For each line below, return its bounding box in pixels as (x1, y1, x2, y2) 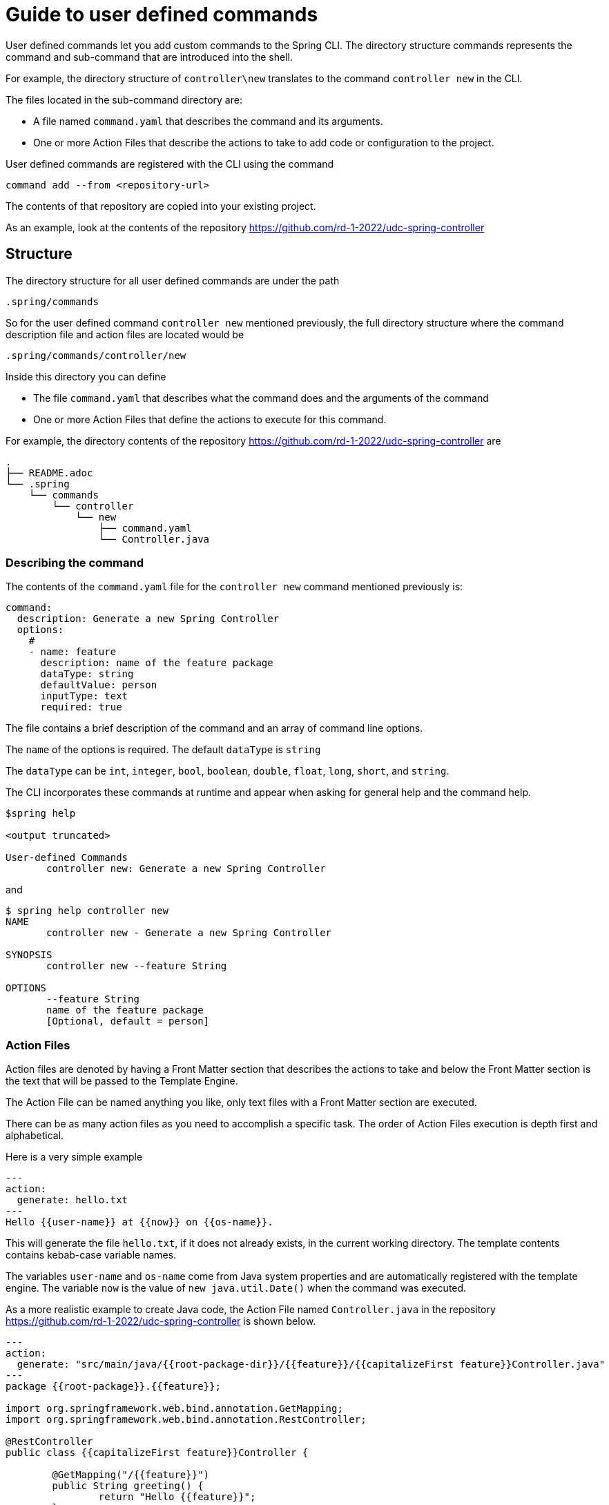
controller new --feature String (46, 960, 227, 972)
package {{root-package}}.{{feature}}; (6, 1381, 221, 1392)
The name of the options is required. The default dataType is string (6, 744, 321, 756)
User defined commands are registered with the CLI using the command (6, 157, 334, 170)
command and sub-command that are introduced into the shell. (6, 50, 293, 63)
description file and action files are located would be (6, 328, 244, 340)
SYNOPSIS (6, 949, 52, 961)
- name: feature (28, 646, 117, 658)
